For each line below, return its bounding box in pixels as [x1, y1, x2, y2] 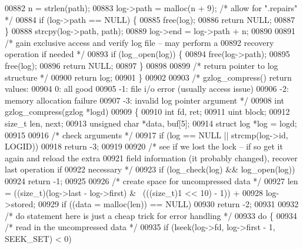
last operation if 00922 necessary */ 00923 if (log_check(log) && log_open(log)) [5, 163, 295, 175]
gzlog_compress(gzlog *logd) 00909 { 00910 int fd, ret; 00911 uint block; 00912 [5, 105, 290, 118]
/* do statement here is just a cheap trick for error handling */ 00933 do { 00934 [5, 209, 297, 221]
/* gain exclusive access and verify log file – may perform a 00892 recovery [5, 36, 274, 48]
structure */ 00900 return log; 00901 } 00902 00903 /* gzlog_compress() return [5, 71, 292, 83]
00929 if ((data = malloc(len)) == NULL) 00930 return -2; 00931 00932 [38, 198, 299, 210]
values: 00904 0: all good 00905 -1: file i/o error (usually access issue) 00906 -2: [5, 82, 289, 95]
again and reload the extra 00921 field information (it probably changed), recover [5, 151, 298, 164]
